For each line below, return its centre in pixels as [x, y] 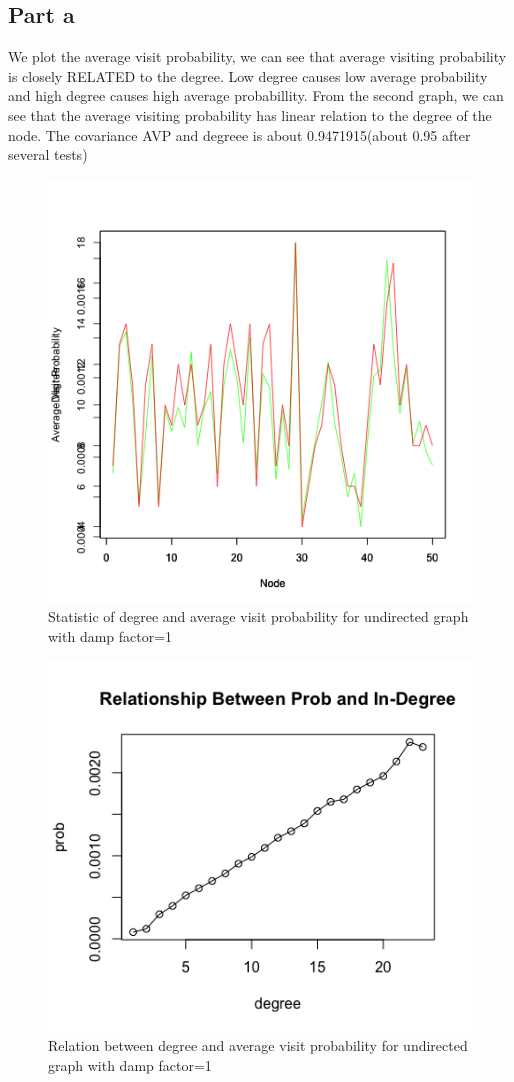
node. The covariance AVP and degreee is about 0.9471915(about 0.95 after [239, 134]
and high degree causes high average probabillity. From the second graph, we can [256, 95]
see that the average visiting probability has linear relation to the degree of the [250, 114]
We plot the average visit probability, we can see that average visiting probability [257, 56]
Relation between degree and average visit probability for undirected [258, 1044]
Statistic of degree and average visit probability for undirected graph [258, 616]
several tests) [48, 154]
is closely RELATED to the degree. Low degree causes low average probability [248, 75]
